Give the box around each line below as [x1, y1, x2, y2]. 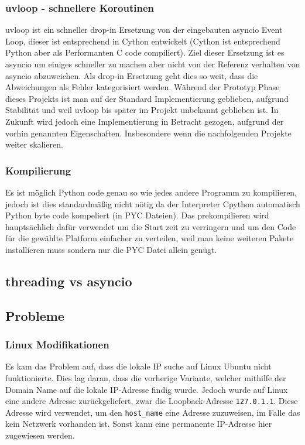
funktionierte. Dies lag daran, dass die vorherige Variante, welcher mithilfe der [5, 371, 286, 384]
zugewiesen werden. [5, 429, 75, 441]
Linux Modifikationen [5, 337, 109, 352]
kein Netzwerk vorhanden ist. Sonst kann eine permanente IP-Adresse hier [5, 417, 272, 430]
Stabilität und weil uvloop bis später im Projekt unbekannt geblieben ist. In [5, 104, 279, 116]
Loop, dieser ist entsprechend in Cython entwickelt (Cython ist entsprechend [5, 35, 280, 47]
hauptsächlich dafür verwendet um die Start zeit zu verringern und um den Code [5, 220, 296, 232]
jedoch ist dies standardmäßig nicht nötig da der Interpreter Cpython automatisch [5, 197, 300, 210]
